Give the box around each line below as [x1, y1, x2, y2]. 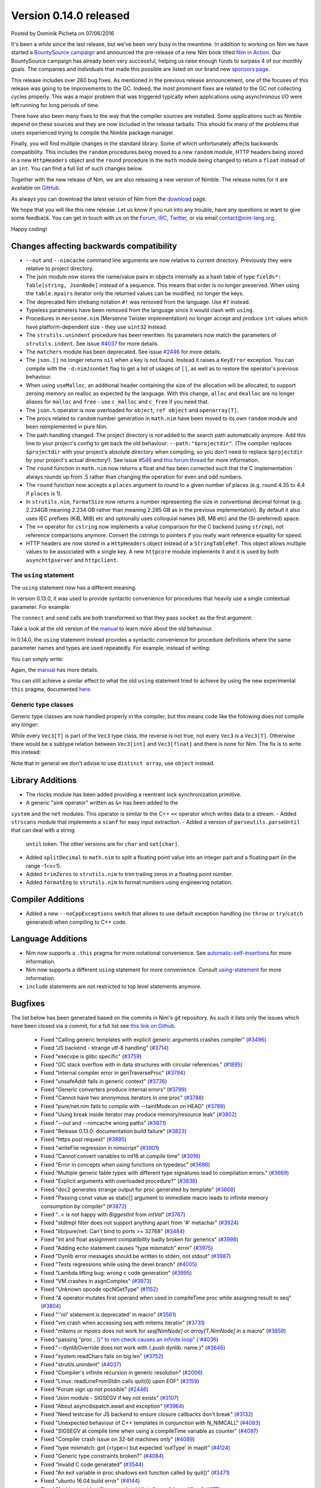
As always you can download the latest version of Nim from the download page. [11, 195, 207, 202]
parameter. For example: [11, 603, 71, 610]
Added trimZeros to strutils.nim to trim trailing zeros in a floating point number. [26, 870, 233, 877]
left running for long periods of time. [11, 101, 100, 108]
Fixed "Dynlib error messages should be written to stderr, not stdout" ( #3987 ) [40, 1252, 231, 1259]
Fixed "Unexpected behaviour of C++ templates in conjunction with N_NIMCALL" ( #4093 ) [40, 1419, 261, 1426]
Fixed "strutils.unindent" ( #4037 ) [40, 1361, 122, 1368]
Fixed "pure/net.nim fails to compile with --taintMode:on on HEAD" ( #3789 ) [40, 1102, 226, 1109]
